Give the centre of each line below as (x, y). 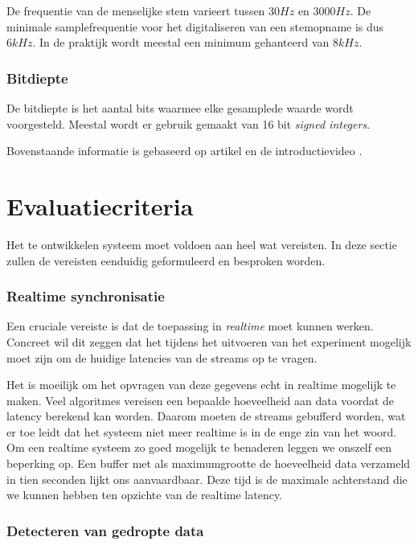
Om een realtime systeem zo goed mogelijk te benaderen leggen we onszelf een (199, 447)
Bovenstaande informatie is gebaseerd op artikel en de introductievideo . (184, 151)
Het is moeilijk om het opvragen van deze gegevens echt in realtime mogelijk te (201, 385)
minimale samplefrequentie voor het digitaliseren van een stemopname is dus (195, 26)
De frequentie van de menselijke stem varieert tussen (136, 10)
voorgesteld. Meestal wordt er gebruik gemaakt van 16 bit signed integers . (189, 123)
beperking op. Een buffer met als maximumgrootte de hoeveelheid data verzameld (209, 463)
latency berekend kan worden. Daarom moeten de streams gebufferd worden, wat (206, 416)
